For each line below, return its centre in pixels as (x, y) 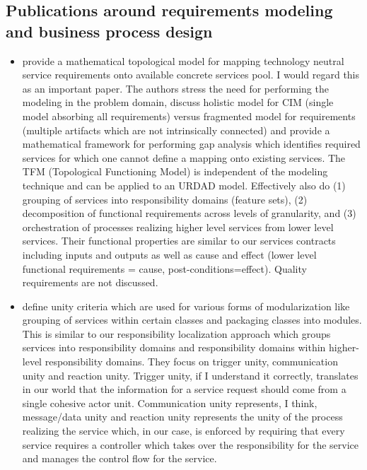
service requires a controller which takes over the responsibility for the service (191, 444)
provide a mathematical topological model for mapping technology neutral (183, 60)
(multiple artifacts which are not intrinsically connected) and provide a (176, 130)
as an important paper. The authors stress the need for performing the (175, 88)
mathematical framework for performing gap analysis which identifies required (191, 144)
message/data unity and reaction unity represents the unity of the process (182, 417)
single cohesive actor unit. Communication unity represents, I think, (170, 403)
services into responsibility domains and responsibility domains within (174, 347)
